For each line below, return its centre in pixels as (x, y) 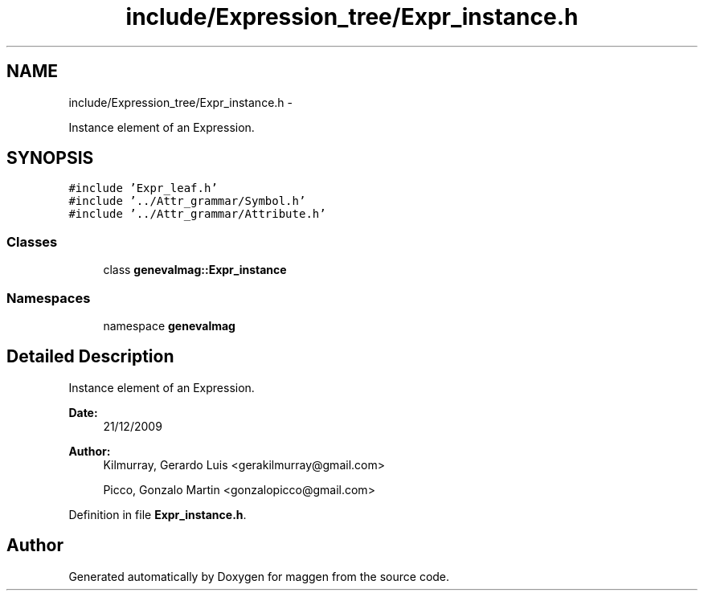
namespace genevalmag (169, 325)
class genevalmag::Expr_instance (195, 270)
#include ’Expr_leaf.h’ (143, 188)
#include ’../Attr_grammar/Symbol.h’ (187, 201)
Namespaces (49, 298)
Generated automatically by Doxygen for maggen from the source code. (259, 576)
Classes (32, 241)
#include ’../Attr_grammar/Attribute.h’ (197, 214)
